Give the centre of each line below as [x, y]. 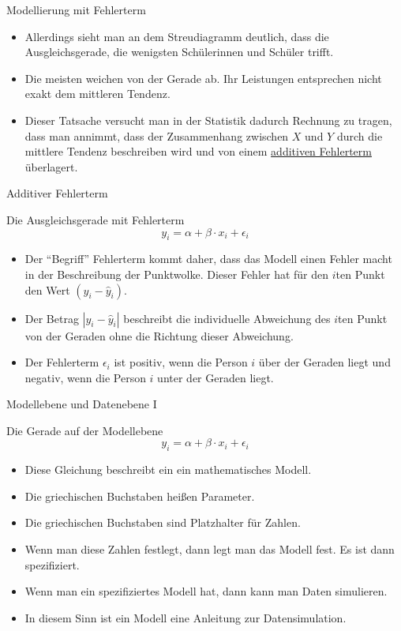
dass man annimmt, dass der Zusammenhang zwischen [157, 135]
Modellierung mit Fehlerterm [76, 9]
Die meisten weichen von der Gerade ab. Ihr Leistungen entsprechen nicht [203, 78]
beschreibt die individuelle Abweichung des [227, 318]
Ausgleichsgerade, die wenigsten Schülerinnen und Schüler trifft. [179, 52]
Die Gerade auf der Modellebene [85, 430]
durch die [360, 135]
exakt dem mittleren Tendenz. [97, 94]
